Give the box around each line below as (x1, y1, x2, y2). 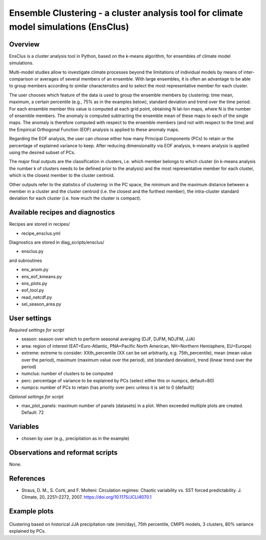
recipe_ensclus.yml (21, 230, 61, 236)
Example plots (9, 507, 54, 516)
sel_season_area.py (21, 301, 62, 307)
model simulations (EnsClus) (9, 21, 129, 32)
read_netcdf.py (21, 294, 52, 300)
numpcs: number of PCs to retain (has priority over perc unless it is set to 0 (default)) (21, 384, 195, 390)
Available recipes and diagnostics (9, 208, 115, 217)
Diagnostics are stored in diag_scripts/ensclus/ (9, 239, 104, 245)
